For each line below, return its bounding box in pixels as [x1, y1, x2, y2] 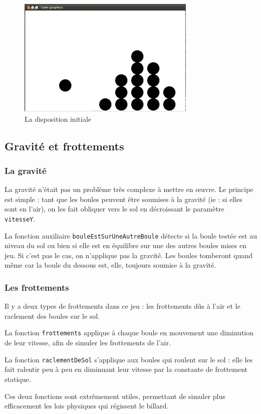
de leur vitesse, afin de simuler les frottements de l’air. [5, 337, 171, 348]
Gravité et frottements [5, 138, 124, 153]
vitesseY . [5, 213, 36, 224]
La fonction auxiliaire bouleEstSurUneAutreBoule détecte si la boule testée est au [5, 230, 257, 241]
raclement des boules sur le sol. [5, 310, 100, 321]
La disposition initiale [25, 113, 91, 124]
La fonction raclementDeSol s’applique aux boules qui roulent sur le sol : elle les [5, 354, 253, 364]
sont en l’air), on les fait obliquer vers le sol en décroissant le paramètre [5, 203, 224, 214]
